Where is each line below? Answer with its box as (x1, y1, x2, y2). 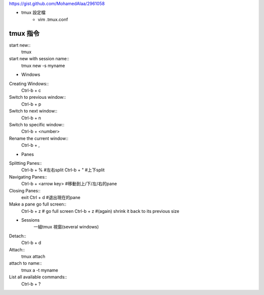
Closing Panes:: (9, 187, 41, 193)
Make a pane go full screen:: (9, 201, 66, 207)
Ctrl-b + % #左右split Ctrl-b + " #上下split (21, 167, 105, 173)
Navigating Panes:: (9, 174, 47, 180)
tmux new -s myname (21, 63, 66, 68)
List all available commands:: (9, 274, 67, 280)
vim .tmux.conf (38, 16, 68, 22)
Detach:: (9, 233, 26, 239)
